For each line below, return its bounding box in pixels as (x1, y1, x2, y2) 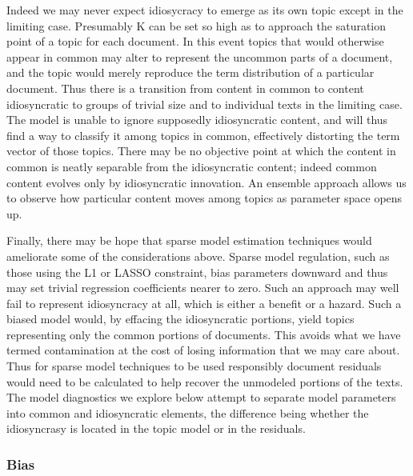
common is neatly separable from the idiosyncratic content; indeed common (6, 158, 377, 174)
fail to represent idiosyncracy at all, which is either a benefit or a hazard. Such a (6, 294, 402, 311)
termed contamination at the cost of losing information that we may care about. (6, 342, 400, 358)
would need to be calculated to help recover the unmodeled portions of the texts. (6, 373, 403, 390)
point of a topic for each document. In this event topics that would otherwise (6, 33, 384, 50)
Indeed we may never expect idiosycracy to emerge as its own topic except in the (6, 2, 403, 18)
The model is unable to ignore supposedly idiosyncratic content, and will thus (6, 111, 388, 128)
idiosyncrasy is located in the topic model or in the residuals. (6, 420, 306, 437)
